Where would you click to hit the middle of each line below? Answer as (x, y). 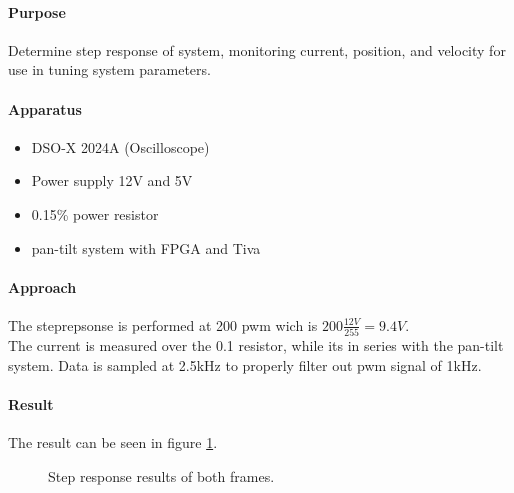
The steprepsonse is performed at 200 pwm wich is (163, 324)
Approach (42, 286)
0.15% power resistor (95, 213)
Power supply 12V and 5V (112, 180)
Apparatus (45, 108)
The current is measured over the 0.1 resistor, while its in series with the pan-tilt (256, 345)
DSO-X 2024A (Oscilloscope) (120, 146)
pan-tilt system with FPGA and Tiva (146, 247)
